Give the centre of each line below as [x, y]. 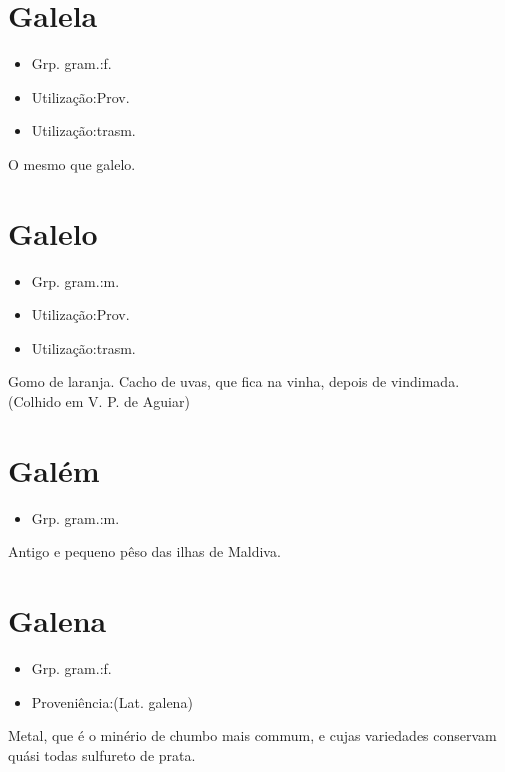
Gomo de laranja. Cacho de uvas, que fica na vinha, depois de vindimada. [234, 381]
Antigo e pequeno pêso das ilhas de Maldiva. [144, 551]
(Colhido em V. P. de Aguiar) [99, 401]
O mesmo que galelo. [72, 163]
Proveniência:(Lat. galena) [112, 701]
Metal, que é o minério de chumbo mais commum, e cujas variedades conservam [252, 735]
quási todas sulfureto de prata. [102, 754]
